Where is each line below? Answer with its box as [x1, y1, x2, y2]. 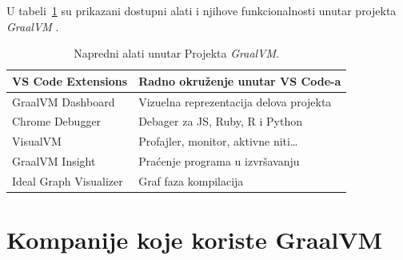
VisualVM [12, 133, 62, 150]
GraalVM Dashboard [12, 93, 115, 110]
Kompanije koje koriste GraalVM [6, 223, 383, 256]
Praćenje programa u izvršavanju [138, 153, 300, 170]
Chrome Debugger [12, 113, 102, 130]
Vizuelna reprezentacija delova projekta [138, 93, 332, 110]
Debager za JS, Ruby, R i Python [138, 113, 302, 130]
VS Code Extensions [12, 72, 128, 89]
